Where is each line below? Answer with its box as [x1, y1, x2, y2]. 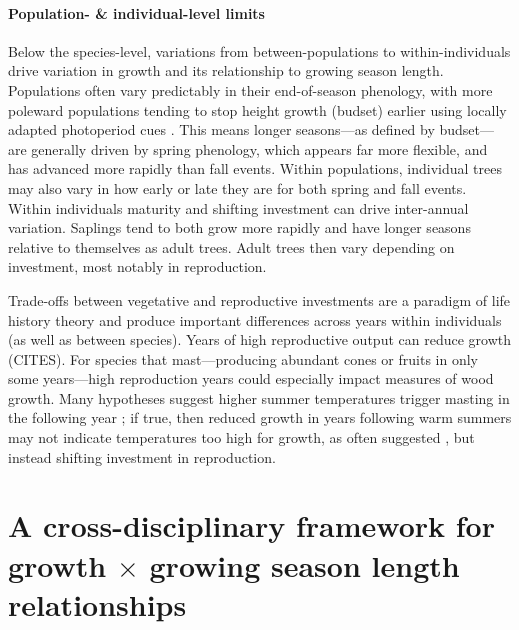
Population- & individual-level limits [8, 2, 265, 23]
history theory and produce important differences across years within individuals [8, 309, 502, 330]
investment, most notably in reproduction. [8, 256, 267, 277]
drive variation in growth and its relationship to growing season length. [8, 60, 444, 81]
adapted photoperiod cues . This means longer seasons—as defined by [8, 119, 435, 140]
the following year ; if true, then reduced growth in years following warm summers [8, 407, 512, 428]
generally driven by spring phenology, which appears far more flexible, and [31, 138, 488, 159]
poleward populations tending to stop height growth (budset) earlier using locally [8, 99, 507, 120]
